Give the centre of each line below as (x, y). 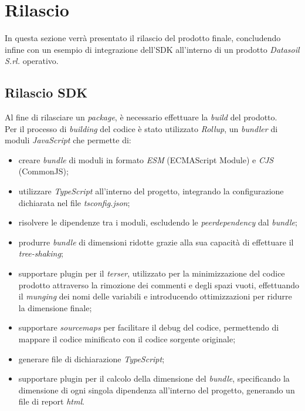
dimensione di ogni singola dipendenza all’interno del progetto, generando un (157, 390)
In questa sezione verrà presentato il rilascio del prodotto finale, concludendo (143, 38)
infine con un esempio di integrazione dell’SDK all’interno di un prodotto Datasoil (152, 49)
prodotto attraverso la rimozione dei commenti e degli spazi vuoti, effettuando (159, 284)
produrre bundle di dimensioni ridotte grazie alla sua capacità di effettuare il (156, 242)
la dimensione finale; (55, 307)
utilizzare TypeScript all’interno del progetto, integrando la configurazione (151, 191)
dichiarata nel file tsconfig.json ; (74, 202)
